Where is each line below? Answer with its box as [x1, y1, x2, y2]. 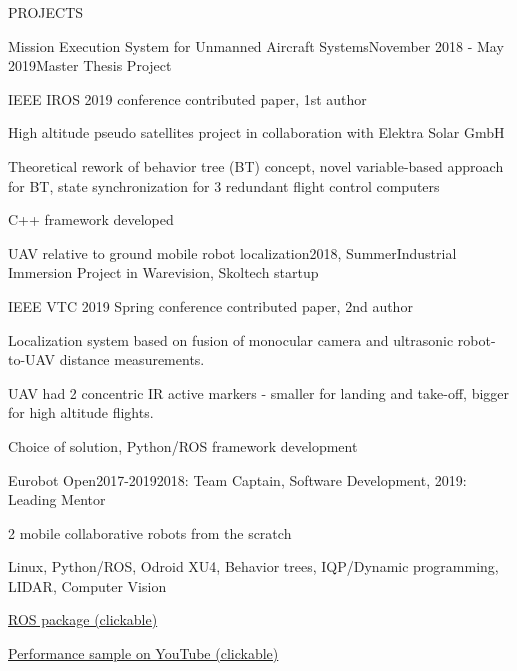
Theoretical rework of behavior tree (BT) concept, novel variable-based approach [8, 155, 504, 176]
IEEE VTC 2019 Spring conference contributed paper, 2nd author [8, 295, 413, 316]
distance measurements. [59, 349, 205, 370]
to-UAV [8, 349, 56, 370]
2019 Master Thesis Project [8, 55, 172, 76]
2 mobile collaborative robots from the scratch [8, 522, 292, 543]
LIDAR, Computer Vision [8, 575, 167, 596]
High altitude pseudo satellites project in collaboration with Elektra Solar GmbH [8, 122, 505, 143]
